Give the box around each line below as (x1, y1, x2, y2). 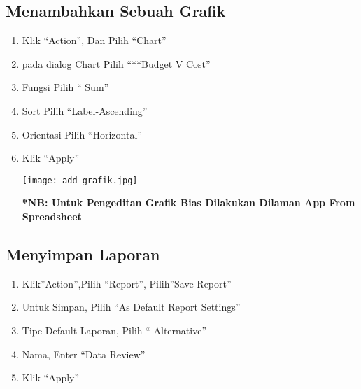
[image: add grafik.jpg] (22, 175, 138, 185)
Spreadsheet (22, 209, 82, 224)
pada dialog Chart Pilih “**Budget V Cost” (22, 56, 211, 71)
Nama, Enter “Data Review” (22, 346, 146, 361)
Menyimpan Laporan (6, 243, 160, 264)
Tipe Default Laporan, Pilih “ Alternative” (22, 323, 206, 337)
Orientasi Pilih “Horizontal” (22, 127, 142, 141)
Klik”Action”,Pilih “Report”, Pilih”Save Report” (22, 276, 232, 290)
